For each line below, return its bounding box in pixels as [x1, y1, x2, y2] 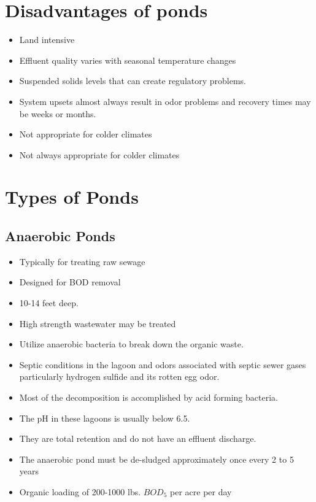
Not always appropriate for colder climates [19, 148, 180, 161]
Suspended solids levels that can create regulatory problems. [19, 74, 247, 87]
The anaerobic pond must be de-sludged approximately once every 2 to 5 [19, 452, 294, 465]
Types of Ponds [5, 184, 139, 209]
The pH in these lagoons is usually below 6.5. [19, 411, 190, 424]
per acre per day [170, 485, 232, 498]
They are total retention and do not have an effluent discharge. [19, 432, 256, 445]
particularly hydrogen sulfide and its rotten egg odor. [19, 370, 220, 383]
